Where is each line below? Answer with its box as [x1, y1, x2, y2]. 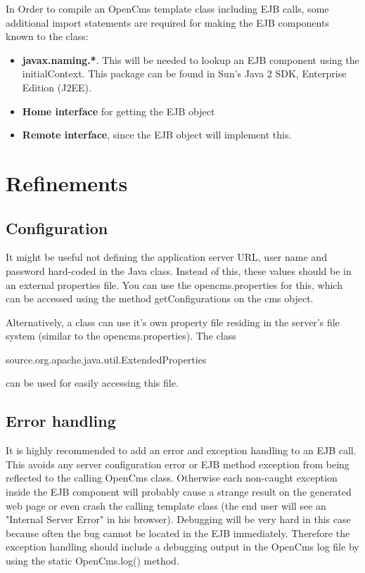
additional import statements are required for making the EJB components [6, 15, 329, 30]
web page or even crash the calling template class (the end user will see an [6, 498, 326, 513]
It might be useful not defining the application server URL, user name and [6, 250, 327, 264]
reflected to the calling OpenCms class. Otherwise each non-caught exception [6, 470, 338, 485]
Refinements [6, 168, 128, 197]
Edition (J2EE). [22, 79, 91, 94]
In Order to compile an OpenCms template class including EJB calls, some [6, 1, 329, 15]
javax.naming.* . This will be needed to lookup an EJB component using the [22, 52, 359, 67]
